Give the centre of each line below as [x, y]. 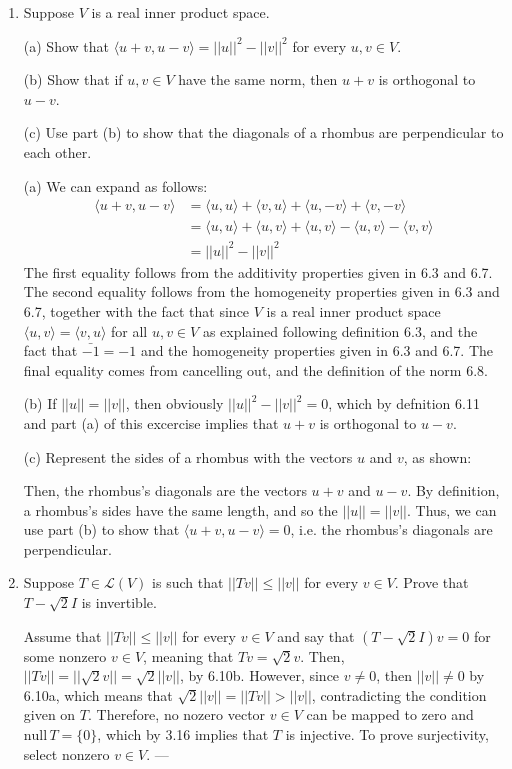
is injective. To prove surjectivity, [387, 734]
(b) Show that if [73, 79]
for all [129, 330]
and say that [316, 635]
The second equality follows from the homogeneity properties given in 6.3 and [261, 291]
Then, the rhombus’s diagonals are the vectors [165, 490]
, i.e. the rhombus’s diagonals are [391, 529]
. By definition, [453, 490]
